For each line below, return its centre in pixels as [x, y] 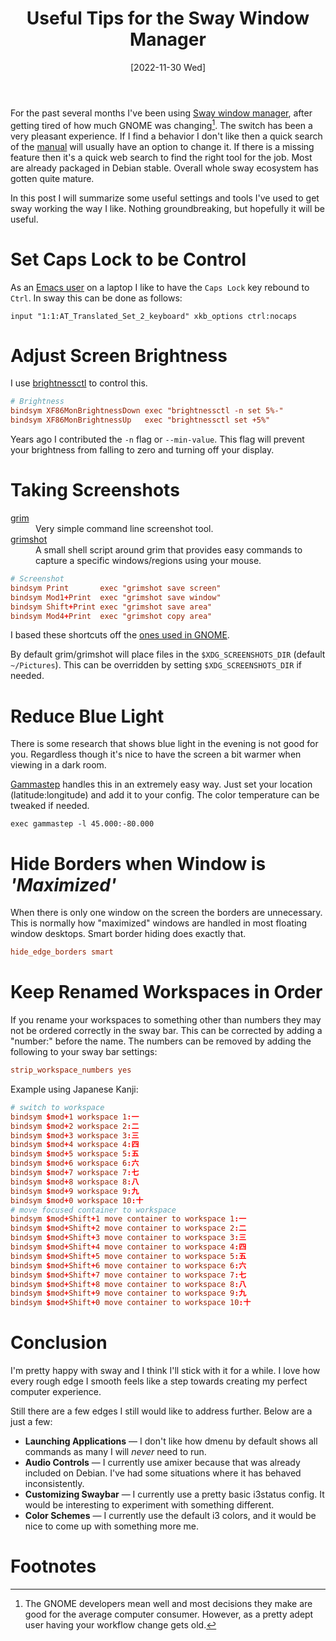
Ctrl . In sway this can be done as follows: [96, 298]
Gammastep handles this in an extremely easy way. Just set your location [161, 784]
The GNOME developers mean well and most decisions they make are [168, 1604]
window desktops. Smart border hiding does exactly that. [128, 934]
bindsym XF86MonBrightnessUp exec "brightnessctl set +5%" [140, 420]
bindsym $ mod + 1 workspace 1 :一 [75, 1117]
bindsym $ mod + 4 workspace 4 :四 [75, 1145]
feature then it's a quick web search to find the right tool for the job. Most [161, 157]
